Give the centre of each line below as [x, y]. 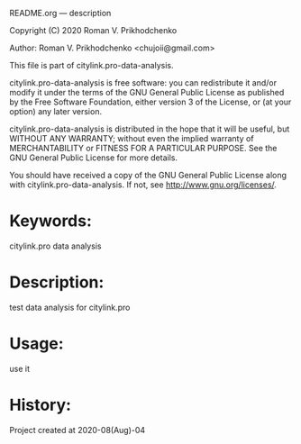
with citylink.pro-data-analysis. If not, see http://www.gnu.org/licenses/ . [143, 185]
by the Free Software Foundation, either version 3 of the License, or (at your [150, 102]
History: [41, 405]
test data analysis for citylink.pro [70, 307]
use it [19, 368]
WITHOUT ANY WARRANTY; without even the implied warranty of [132, 138]
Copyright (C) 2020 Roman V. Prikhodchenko [93, 30]
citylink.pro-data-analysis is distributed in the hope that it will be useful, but [150, 129]
